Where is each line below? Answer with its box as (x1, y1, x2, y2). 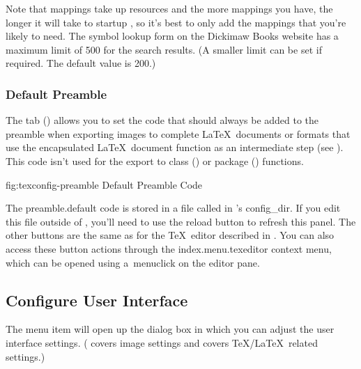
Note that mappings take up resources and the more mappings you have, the (6, 1, 333, 15)
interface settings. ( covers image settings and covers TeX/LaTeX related (6, 335, 318, 350)
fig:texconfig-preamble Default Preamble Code (6, 177, 203, 191)
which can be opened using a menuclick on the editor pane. (6, 255, 260, 269)
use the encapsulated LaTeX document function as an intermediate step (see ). (6, 140, 344, 155)
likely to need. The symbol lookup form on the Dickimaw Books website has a (6, 29, 339, 43)
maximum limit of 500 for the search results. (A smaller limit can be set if (6, 42, 322, 56)
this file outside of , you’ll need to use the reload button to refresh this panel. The (6, 214, 356, 228)
